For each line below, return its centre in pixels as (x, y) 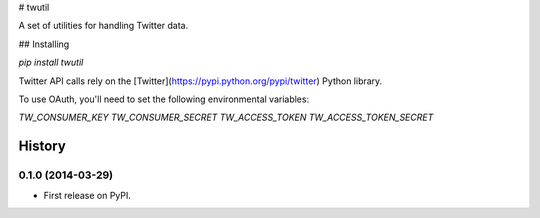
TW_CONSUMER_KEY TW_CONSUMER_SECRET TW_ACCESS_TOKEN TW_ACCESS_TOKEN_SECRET (226, 117)
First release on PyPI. (87, 195)
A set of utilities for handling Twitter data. (103, 26)
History (42, 146)
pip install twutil (51, 62)
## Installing (44, 44)
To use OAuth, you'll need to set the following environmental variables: (164, 99)
